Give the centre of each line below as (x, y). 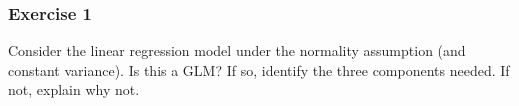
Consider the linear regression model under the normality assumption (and (237, 50)
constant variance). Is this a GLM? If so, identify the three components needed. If (259, 69)
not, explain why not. (74, 89)
